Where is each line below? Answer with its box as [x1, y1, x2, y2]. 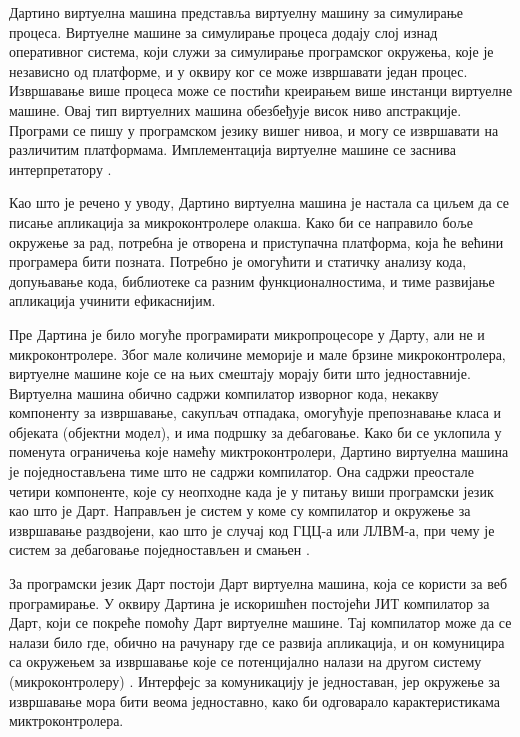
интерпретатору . [9, 158, 112, 179]
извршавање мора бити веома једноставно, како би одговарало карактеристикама [9, 690, 500, 711]
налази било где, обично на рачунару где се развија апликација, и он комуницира [9, 631, 505, 652]
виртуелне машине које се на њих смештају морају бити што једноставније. [9, 363, 471, 384]
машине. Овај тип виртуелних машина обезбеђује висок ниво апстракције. [9, 99, 462, 120]
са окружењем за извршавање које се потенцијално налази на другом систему [9, 651, 482, 672]
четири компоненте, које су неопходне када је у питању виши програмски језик [9, 480, 494, 501]
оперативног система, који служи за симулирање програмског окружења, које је [9, 41, 494, 62]
